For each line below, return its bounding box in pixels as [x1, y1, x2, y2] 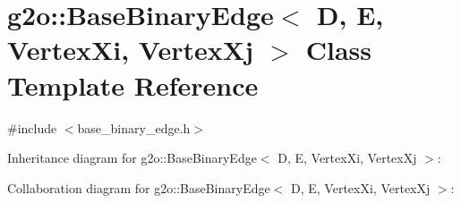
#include [7, 118, 57, 137]
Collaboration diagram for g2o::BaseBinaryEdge [7, 178, 270, 197]
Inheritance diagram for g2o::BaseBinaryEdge [7, 148, 257, 167]
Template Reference [7, 66, 259, 103]
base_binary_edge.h [77, 118, 191, 137]
